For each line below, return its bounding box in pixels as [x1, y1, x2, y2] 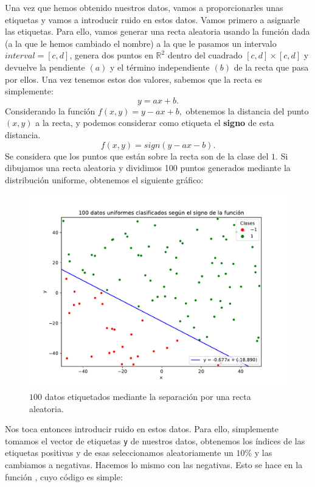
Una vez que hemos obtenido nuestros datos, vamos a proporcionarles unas [5, 1, 283, 13]
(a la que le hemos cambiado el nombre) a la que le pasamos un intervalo [5, 37, 277, 49]
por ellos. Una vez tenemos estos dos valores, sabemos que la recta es [5, 72, 262, 85]
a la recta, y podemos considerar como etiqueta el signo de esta [35, 116, 274, 129]
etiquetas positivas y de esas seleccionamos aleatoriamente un [5, 446, 234, 459]
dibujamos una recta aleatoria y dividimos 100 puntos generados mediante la [5, 161, 291, 174]
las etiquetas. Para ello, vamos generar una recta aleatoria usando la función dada [5, 25, 310, 38]
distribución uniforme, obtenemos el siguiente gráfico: [5, 173, 204, 186]
